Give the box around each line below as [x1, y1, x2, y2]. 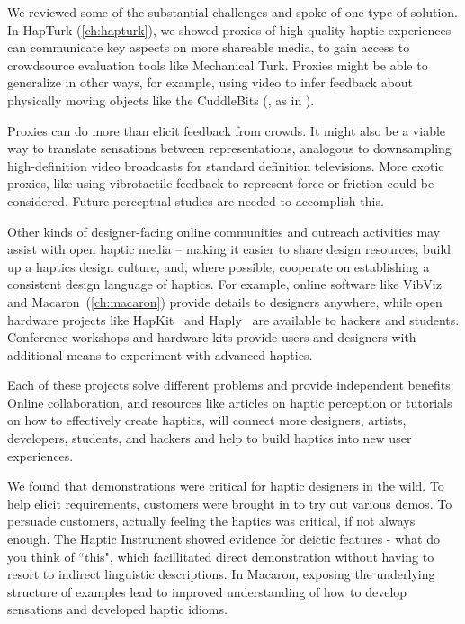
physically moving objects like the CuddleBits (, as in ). [7, 90, 315, 109]
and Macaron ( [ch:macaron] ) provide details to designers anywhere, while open [7, 292, 443, 311]
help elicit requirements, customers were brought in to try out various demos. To [7, 493, 452, 512]
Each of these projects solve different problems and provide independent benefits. [7, 375, 454, 394]
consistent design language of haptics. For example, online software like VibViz [7, 275, 442, 294]
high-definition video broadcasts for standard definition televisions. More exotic [7, 156, 444, 175]
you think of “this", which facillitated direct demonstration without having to [7, 547, 434, 565]
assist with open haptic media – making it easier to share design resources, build [7, 240, 452, 258]
